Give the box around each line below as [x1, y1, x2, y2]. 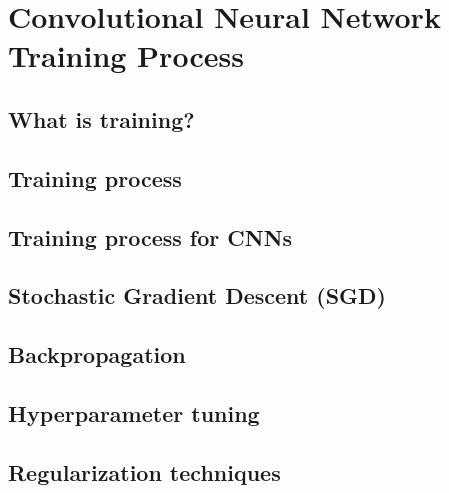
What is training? [8, 103, 195, 134]
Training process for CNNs [8, 221, 293, 252]
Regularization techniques [8, 456, 281, 487]
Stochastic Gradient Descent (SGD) [8, 280, 386, 311]
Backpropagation [8, 339, 186, 370]
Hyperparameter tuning [8, 397, 260, 428]
